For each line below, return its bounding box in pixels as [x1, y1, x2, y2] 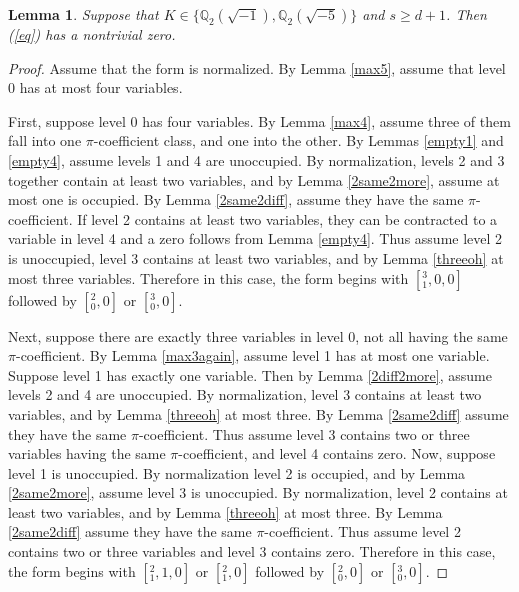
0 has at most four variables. [8, 77, 183, 98]
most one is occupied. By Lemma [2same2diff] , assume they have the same [8, 189, 464, 210]
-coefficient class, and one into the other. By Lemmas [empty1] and [93, 130, 504, 151]
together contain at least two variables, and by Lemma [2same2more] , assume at [8, 169, 500, 190]
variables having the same [8, 443, 166, 464]
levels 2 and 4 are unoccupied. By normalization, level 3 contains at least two [8, 384, 482, 405]
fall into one [8, 130, 82, 151]
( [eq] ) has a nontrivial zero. [8, 24, 176, 44]
